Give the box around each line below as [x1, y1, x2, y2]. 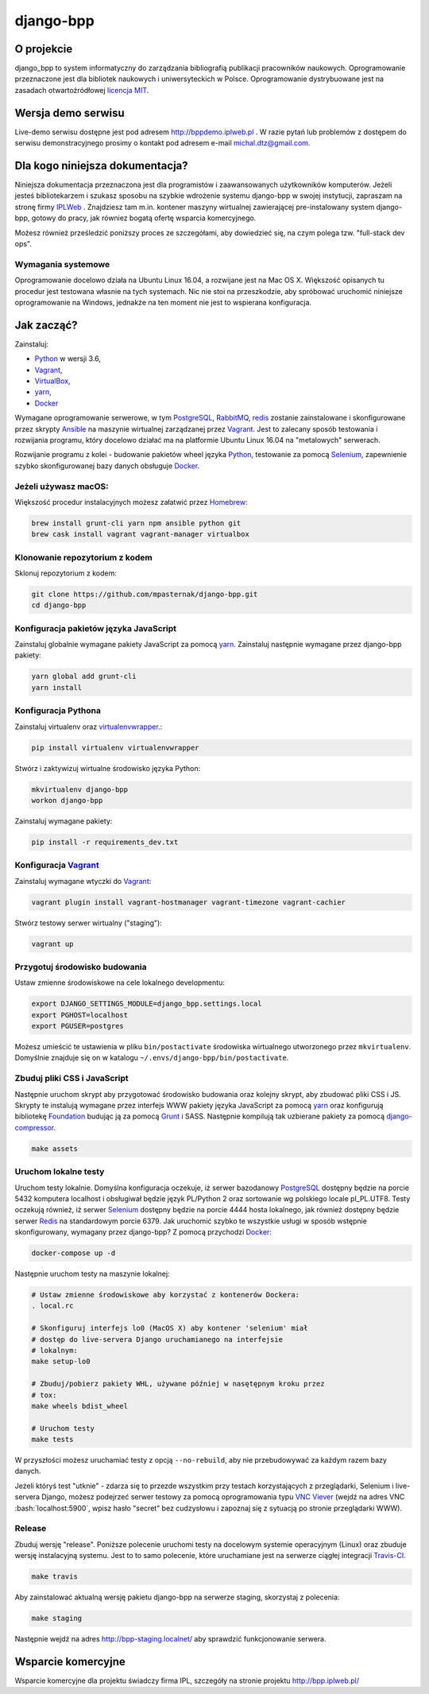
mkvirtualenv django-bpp [31, 785, 129, 794]
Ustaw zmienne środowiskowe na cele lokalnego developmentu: [14, 978, 226, 987]
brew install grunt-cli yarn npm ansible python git [31, 518, 242, 528]
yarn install [31, 683, 83, 692]
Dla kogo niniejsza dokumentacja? [14, 159, 188, 173]
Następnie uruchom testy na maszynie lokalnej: [14, 1269, 170, 1279]
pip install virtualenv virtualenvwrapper [31, 743, 199, 752]
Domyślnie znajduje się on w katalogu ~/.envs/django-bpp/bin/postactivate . [14, 1053, 289, 1063]
